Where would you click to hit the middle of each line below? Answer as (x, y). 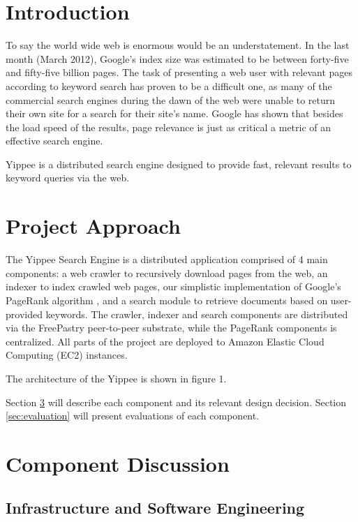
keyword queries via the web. (68, 178)
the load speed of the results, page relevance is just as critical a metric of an (169, 127)
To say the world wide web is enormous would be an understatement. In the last (178, 45)
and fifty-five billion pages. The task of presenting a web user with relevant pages (179, 72)
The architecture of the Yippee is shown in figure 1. (116, 378)
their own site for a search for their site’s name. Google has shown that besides (174, 113)
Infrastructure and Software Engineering (155, 508)
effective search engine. (54, 141)
